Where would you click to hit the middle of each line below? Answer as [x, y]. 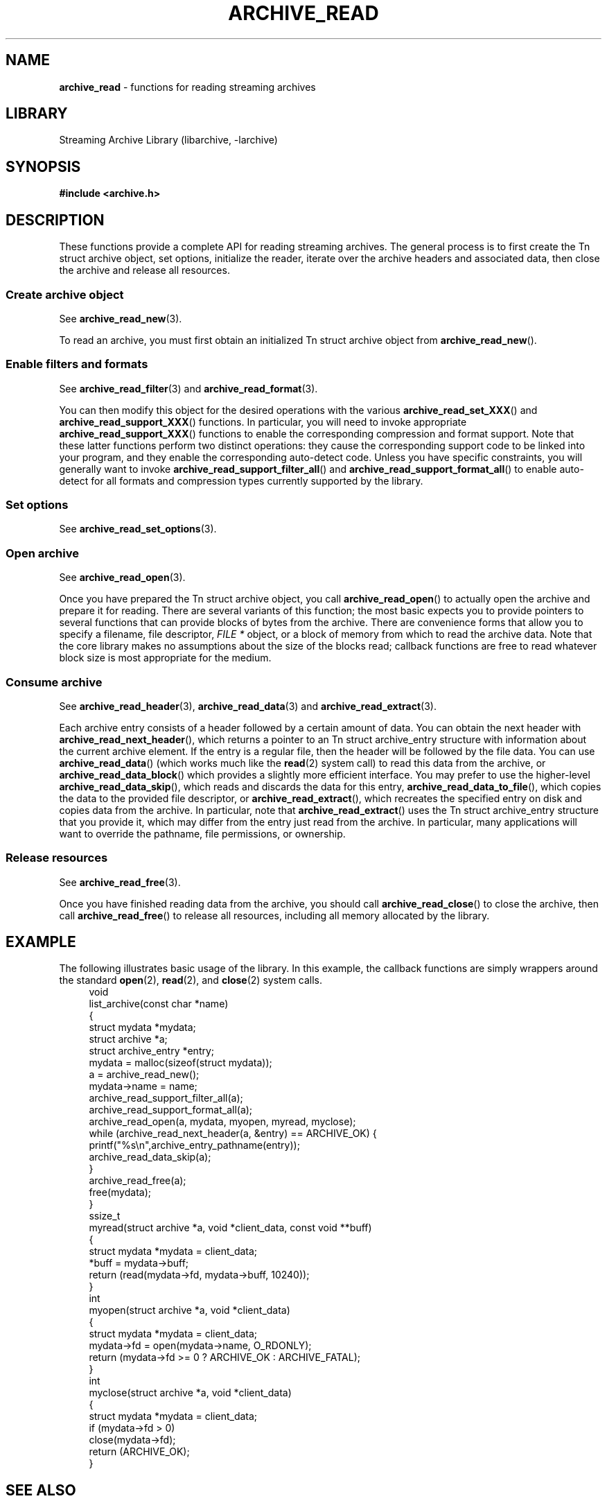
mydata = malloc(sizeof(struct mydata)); [181, 1063]
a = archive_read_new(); [144, 1075]
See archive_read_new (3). [121, 318]
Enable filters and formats [77, 364]
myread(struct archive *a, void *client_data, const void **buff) [230, 1228]
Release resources [57, 858]
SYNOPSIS [43, 166]
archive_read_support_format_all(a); [171, 1110]
